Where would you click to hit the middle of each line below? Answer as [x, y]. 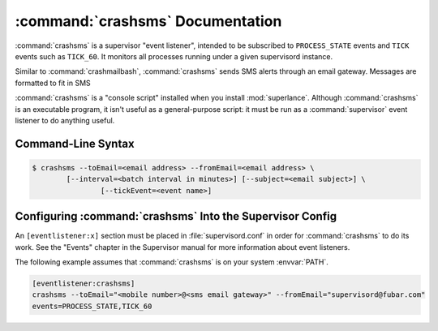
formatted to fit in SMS [53, 83]
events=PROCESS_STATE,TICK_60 [92, 306]
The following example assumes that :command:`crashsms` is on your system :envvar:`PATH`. [172, 262]
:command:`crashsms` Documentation [148, 21]
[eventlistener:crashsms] [84, 283]
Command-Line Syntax [75, 143]
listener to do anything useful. [65, 120]
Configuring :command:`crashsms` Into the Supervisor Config [176, 216]
